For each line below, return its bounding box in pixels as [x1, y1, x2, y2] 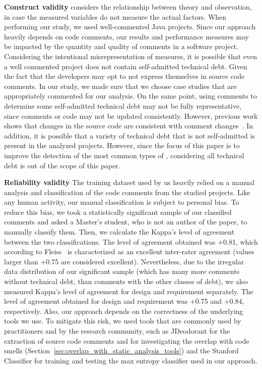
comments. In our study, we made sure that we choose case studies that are [4, 80, 237, 91]
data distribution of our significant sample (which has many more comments [4, 266, 240, 276]
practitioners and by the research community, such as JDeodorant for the [4, 326, 230, 336]
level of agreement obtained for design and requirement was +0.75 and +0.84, [4, 296, 244, 306]
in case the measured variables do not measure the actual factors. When [4, 11, 227, 22]
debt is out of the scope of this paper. [4, 160, 120, 170]
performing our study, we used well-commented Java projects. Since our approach [4, 21, 256, 32]
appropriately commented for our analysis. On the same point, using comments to [4, 90, 257, 101]
